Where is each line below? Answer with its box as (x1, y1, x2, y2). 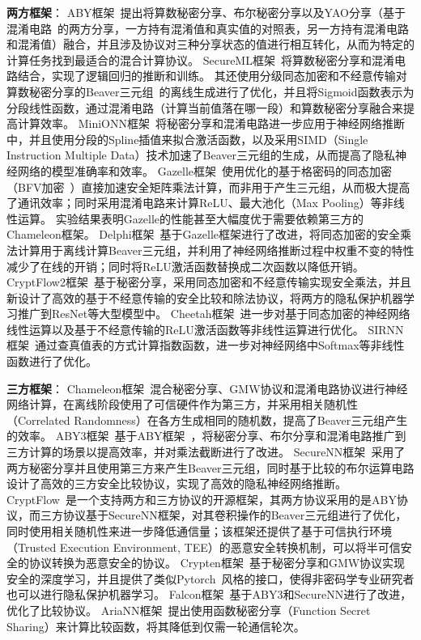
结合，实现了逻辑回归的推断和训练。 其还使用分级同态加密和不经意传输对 (17, 67, 407, 84)
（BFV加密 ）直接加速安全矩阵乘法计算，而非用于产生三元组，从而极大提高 (6, 178, 410, 195)
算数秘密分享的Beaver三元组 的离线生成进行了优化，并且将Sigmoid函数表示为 (6, 83, 415, 100)
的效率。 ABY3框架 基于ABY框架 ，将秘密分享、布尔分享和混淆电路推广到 (6, 427, 406, 444)
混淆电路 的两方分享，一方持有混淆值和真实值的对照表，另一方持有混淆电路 (6, 19, 409, 36)
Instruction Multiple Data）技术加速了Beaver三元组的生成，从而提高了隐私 (6, 146, 396, 163)
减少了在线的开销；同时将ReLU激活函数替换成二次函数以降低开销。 (6, 257, 364, 274)
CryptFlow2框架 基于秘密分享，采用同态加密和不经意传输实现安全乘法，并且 (6, 273, 411, 290)
